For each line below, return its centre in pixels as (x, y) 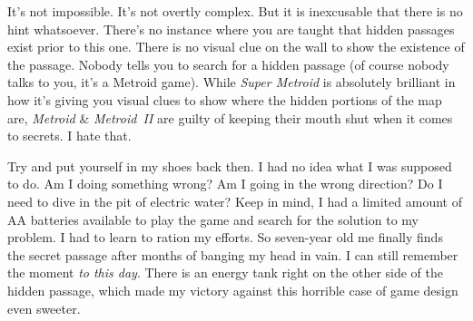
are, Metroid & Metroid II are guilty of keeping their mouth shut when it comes (230, 117)
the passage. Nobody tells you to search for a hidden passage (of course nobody (228, 64)
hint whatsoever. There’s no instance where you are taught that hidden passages (231, 29)
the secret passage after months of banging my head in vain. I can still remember (233, 254)
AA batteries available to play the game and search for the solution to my (213, 219)
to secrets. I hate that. (69, 136)
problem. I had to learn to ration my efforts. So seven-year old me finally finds (225, 237)
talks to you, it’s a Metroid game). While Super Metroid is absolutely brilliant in (232, 82)
